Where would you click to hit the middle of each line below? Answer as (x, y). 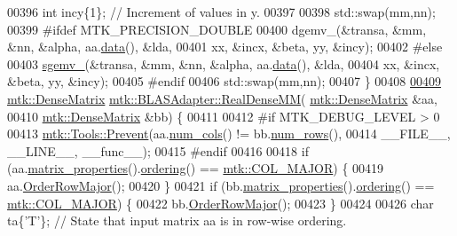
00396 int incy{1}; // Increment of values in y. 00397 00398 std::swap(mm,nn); (221, 12)
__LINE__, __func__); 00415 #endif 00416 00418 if (158, 150)
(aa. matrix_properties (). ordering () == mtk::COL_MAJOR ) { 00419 (196, 168)
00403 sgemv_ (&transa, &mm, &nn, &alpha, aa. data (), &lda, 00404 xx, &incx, (224, 63)
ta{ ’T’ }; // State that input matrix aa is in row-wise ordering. (177, 220)
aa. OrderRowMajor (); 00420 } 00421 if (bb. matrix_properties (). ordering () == (221, 185)
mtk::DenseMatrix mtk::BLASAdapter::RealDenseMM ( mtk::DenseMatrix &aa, (222, 98)
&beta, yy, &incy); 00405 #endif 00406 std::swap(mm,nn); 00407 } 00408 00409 (225, 81)
